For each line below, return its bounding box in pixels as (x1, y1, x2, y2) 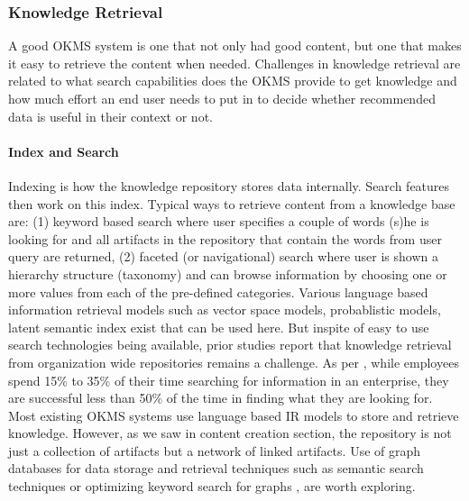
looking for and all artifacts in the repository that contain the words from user (8, 229, 442, 248)
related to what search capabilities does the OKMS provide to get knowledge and (8, 71, 457, 90)
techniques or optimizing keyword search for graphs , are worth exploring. (8, 477, 416, 496)
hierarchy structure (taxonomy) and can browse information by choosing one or (8, 264, 447, 283)
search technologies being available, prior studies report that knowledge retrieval (8, 335, 452, 354)
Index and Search (8, 141, 119, 160)
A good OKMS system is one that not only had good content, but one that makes (8, 36, 462, 55)
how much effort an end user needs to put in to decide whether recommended (8, 89, 436, 107)
